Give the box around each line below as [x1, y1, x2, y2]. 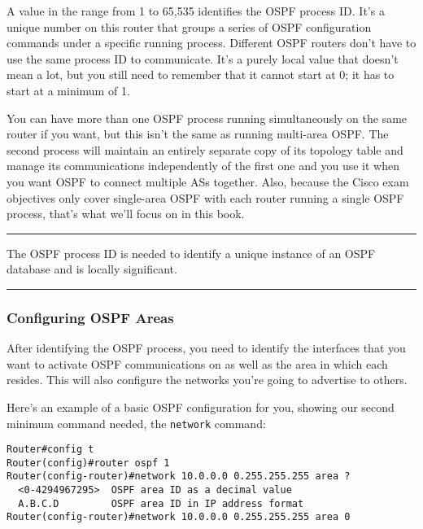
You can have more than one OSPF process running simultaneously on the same [7, 109, 408, 126]
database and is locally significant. [7, 260, 177, 278]
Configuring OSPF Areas [7, 307, 174, 327]
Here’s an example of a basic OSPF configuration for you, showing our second [7, 398, 395, 415]
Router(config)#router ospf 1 [7, 457, 170, 469]
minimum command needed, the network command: [7, 414, 266, 431]
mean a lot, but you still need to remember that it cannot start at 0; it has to [7, 66, 395, 83]
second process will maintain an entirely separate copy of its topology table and [7, 141, 403, 158]
